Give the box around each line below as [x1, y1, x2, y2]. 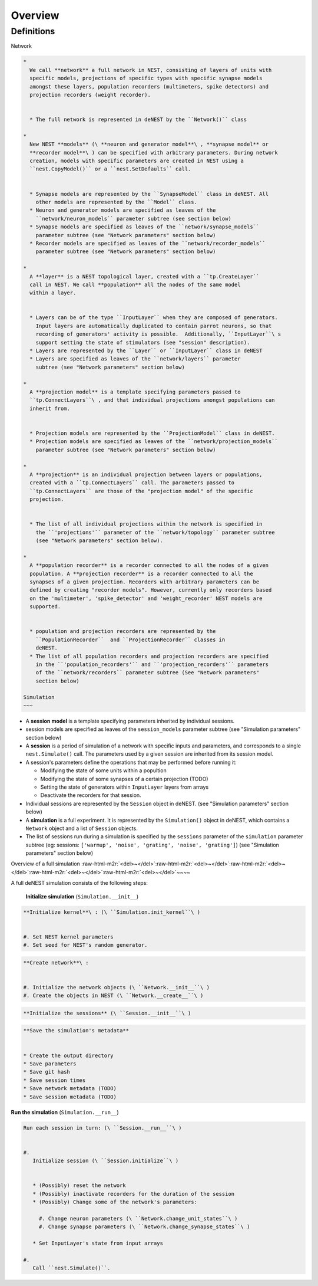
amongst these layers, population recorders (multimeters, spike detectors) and [29, 83, 269, 90]
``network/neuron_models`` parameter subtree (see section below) [35, 215, 232, 222]
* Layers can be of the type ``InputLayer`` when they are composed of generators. [29, 314, 278, 321]
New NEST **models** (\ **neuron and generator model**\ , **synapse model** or [29, 141, 269, 147]
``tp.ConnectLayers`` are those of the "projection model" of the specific [29, 487, 253, 494]
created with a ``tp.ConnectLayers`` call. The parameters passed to [29, 480, 235, 486]
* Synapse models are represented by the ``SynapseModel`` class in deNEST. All [29, 191, 269, 197]
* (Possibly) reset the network [32, 1182, 126, 1189]
